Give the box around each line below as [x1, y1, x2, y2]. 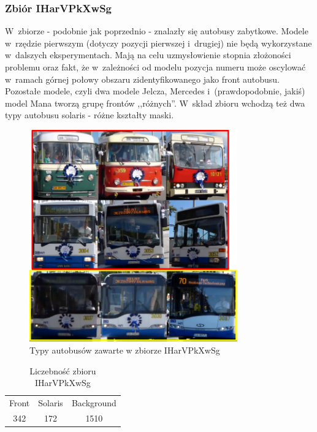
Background [71, 396, 116, 409]
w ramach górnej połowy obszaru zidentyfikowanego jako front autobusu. [5, 72, 280, 85]
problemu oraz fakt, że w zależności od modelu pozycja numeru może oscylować [5, 61, 306, 73]
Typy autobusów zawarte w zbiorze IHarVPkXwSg [29, 344, 220, 357]
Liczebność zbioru [29, 364, 96, 377]
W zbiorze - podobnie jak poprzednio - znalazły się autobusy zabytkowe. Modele [5, 25, 308, 37]
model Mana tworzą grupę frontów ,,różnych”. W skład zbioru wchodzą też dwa [5, 96, 305, 109]
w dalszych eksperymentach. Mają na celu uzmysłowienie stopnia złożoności [5, 48, 291, 61]
